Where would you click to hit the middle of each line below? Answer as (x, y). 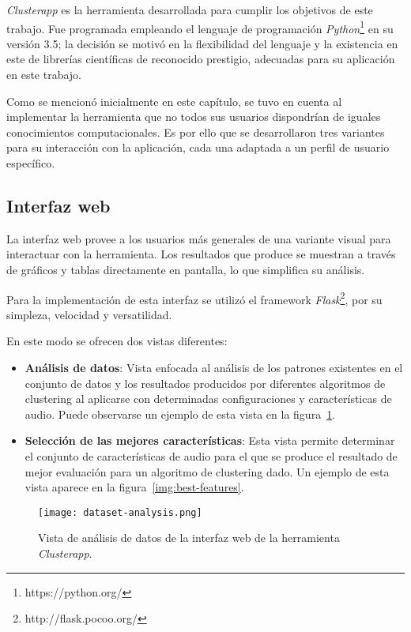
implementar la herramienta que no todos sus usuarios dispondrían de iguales (194, 117)
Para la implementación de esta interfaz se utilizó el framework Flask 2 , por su (194, 298)
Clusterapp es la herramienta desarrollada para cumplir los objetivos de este (190, 9)
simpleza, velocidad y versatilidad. (89, 314)
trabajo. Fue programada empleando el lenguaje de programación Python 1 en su (200, 27)
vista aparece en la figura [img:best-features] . (134, 487)
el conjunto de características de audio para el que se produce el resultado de (211, 455)
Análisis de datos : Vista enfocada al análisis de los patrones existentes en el (214, 368)
